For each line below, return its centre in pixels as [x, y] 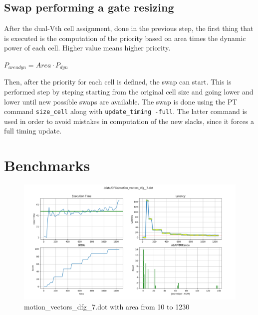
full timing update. [33, 131]
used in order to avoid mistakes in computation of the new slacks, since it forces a [129, 121]
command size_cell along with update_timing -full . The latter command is [126, 111]
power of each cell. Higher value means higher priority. [87, 48]
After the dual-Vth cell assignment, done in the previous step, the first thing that [129, 28]
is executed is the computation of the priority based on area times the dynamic [125, 38]
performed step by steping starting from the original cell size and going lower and [129, 92]
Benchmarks [47, 165]
